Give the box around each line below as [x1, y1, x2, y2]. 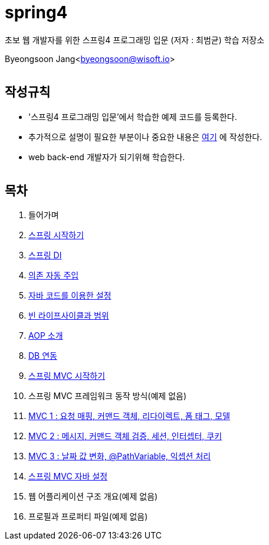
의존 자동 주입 [28, 270, 79, 281]
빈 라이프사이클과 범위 [28, 310, 109, 321]
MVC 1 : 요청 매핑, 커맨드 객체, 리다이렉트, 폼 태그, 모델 [28, 411, 231, 421]
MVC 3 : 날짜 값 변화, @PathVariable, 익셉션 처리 [28, 451, 211, 462]
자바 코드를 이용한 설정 [28, 290, 111, 301]
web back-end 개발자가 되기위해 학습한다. [28, 151, 185, 162]
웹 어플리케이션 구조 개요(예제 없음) [28, 491, 158, 502]
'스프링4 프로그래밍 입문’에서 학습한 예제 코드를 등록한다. [28, 111, 237, 122]
